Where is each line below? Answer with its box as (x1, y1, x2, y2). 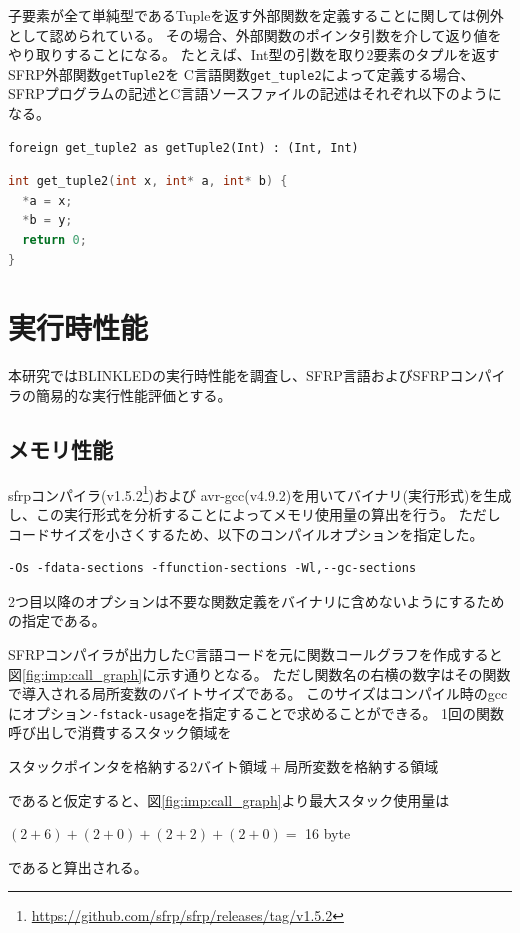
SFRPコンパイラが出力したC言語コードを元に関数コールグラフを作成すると (8, 643, 503, 664)
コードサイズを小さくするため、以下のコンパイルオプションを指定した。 (8, 523, 484, 544)
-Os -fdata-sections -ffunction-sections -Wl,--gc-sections (8, 561, 417, 576)
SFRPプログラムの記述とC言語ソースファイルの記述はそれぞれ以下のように (8, 83, 502, 104)
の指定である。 (8, 610, 106, 631)
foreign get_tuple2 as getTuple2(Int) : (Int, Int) (8, 140, 359, 155)
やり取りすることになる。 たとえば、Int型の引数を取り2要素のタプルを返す (8, 44, 500, 65)
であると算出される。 (8, 856, 148, 877)
